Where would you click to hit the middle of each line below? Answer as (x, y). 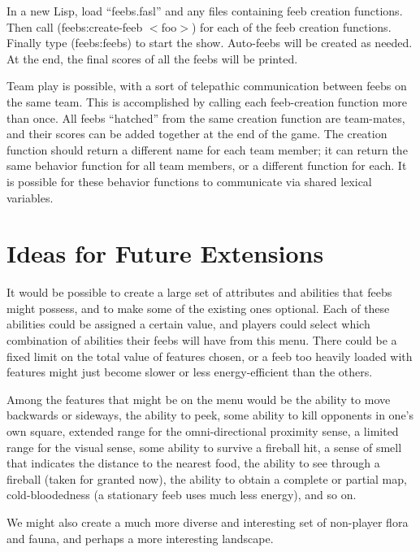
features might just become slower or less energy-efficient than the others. (190, 372)
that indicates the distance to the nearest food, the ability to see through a (193, 463)
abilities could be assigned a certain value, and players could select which (188, 324)
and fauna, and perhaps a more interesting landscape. (140, 538)
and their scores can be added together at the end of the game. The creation (197, 134)
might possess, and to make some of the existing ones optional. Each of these (198, 308)
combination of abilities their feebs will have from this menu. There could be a (202, 340)
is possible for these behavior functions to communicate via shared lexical (189, 181)
